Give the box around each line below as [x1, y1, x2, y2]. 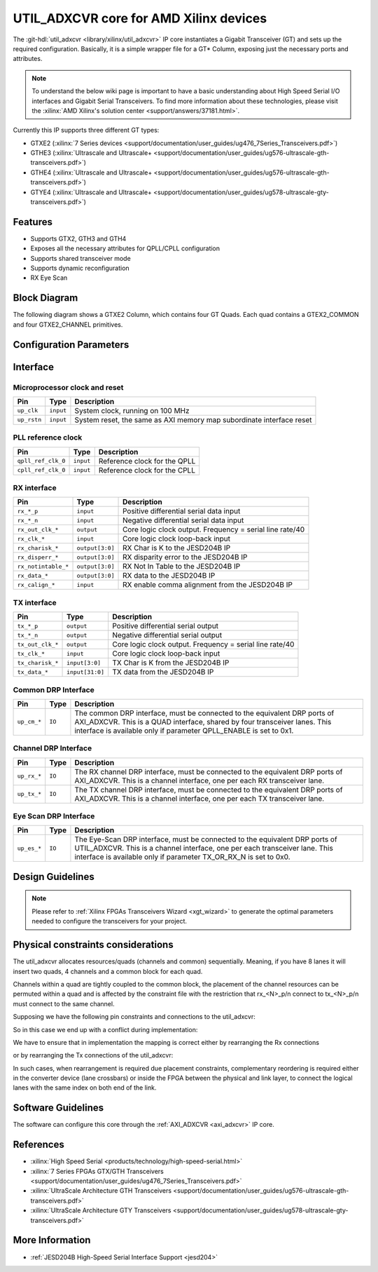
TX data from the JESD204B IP [112, 667, 214, 677]
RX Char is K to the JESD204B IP [122, 543, 231, 553]
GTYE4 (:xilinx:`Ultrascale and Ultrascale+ [30, 188, 152, 196]
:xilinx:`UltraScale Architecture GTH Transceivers [30, 1186, 171, 1195]
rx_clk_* [17, 535, 45, 543]
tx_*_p [17, 622, 38, 630]
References [13, 1139, 64, 1151]
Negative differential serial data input [122, 515, 244, 525]
